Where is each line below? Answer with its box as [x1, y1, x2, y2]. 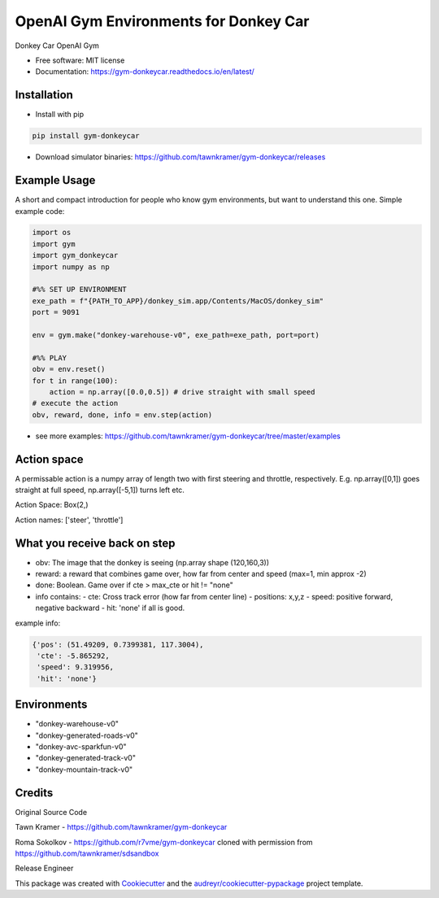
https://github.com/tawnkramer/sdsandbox [15, 848, 159, 858]
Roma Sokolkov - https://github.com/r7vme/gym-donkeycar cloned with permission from [15, 837, 313, 847]
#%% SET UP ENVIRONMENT [32, 285, 128, 294]
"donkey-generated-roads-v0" [35, 730, 138, 740]
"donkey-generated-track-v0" [35, 753, 136, 763]
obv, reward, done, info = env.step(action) [32, 410, 213, 419]
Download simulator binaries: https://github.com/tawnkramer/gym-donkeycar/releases [35, 152, 326, 162]
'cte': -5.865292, [37, 652, 110, 660]
